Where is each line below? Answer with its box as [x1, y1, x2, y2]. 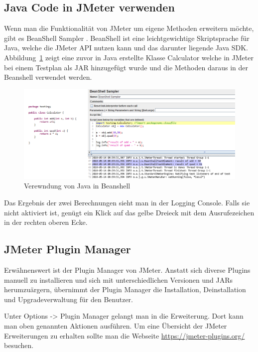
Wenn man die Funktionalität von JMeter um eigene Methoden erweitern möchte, [4, 23, 254, 33]
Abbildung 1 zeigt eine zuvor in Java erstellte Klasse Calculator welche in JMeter [4, 52, 254, 62]
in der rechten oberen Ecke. [4, 217, 88, 227]
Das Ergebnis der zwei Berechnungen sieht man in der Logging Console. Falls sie [4, 197, 250, 208]
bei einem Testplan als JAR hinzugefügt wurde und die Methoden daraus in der [4, 62, 248, 72]
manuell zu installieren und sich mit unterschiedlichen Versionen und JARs [4, 274, 233, 285]
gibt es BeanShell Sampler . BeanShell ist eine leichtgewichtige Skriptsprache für [4, 32, 250, 43]
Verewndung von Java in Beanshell [24, 180, 130, 191]
